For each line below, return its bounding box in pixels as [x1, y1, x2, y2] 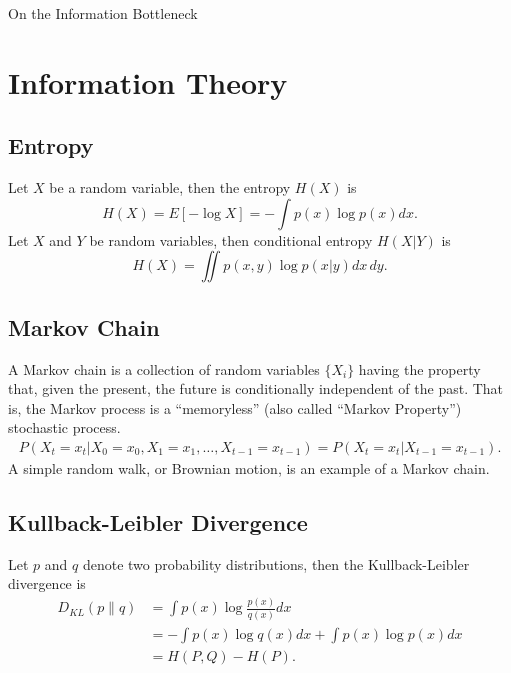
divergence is [8, 573, 86, 594]
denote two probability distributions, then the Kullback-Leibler [82, 553, 470, 574]
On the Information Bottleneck [8, 3, 198, 23]
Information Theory [8, 61, 288, 102]
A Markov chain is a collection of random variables [8, 358, 320, 379]
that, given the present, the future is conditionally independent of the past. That [8, 378, 504, 399]
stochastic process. [8, 417, 121, 438]
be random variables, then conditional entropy [89, 229, 373, 250]
